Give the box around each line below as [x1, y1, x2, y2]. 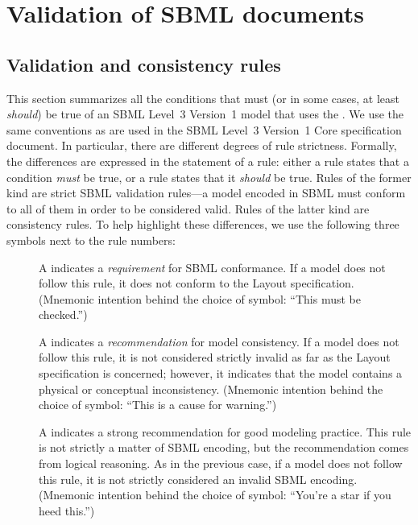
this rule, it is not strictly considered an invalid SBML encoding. [39, 470, 358, 487]
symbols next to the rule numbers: [6, 231, 176, 248]
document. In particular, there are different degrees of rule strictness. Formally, [6, 137, 397, 154]
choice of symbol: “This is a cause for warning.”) [39, 396, 277, 413]
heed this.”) [39, 502, 95, 519]
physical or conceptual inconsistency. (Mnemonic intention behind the [39, 380, 383, 397]
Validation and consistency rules [6, 52, 281, 76]
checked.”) [39, 306, 88, 323]
